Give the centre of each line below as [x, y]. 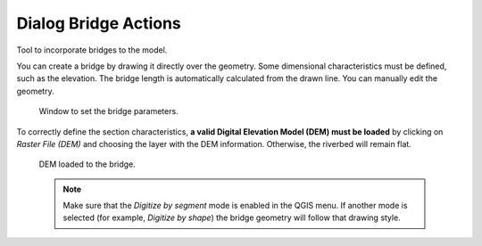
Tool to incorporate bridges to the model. [92, 50]
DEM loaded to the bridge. [87, 164]
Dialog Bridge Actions [99, 23]
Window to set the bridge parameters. [108, 111]
